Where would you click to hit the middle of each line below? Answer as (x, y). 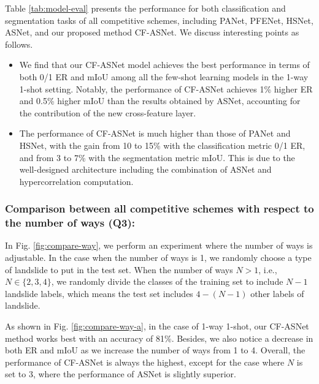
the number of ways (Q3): (70, 223)
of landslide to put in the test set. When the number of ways (119, 269)
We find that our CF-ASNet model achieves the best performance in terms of (164, 65)
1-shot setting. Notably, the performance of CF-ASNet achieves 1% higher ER (166, 88)
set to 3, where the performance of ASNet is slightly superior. (121, 374)
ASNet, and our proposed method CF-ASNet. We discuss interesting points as (152, 32)
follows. (19, 44)
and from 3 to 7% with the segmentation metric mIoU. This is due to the (157, 157)
